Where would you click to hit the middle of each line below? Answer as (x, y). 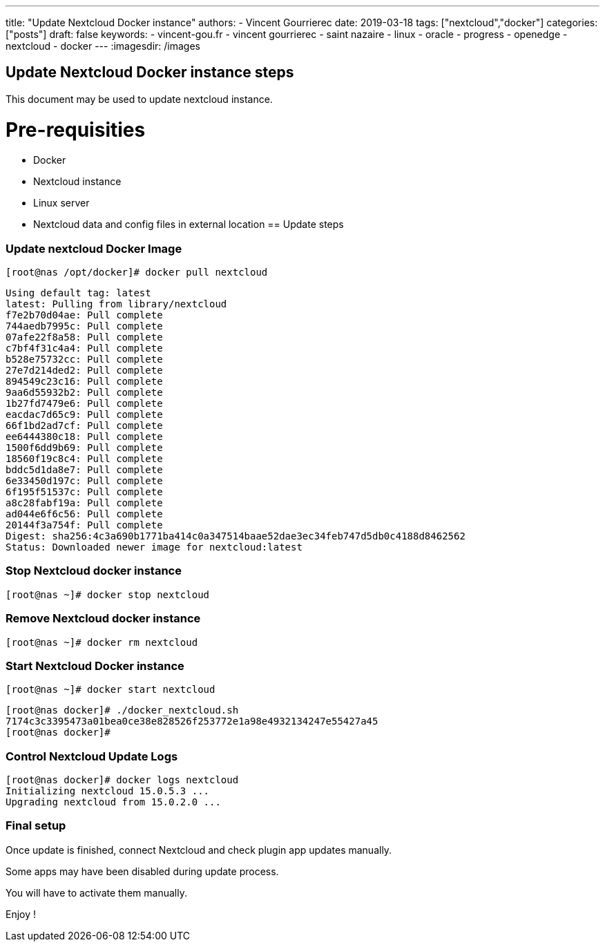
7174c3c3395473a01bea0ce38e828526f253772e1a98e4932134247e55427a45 (192, 721)
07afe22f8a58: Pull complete (84, 337)
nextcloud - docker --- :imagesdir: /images (103, 46)
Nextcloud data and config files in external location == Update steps (189, 224)
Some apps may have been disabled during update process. (142, 871)
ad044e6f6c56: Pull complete (84, 514)
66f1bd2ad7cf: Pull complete (84, 426)
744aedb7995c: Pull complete (84, 326)
